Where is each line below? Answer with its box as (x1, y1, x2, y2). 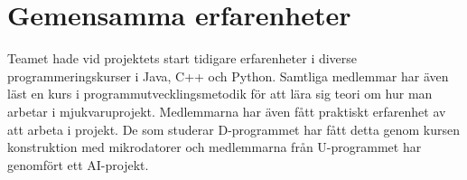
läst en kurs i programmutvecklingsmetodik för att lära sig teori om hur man (7, 84, 433, 103)
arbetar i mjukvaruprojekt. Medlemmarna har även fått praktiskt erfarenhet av (7, 101, 446, 120)
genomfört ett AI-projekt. (7, 155, 149, 174)
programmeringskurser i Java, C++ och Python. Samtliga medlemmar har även (7, 66, 449, 85)
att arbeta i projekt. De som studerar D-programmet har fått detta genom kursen (7, 119, 461, 138)
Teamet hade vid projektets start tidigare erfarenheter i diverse (7, 49, 358, 68)
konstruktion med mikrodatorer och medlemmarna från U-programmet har (7, 137, 422, 156)
